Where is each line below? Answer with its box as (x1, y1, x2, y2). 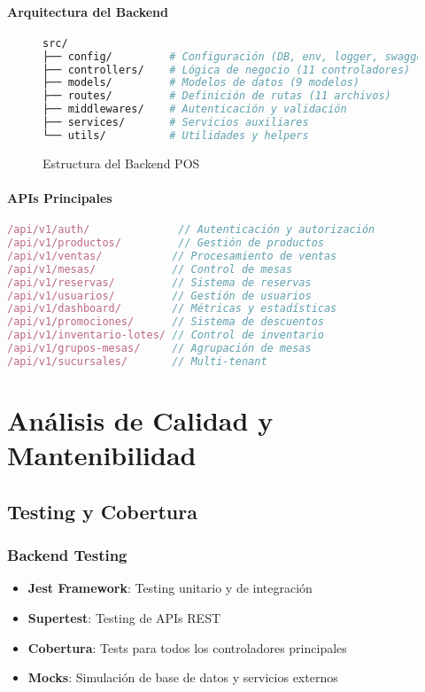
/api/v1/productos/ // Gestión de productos (7, 237, 324, 250)
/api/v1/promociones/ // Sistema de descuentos (7, 315, 324, 329)
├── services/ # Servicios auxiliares (42, 116, 309, 129)
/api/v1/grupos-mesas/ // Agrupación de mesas (7, 342, 312, 355)
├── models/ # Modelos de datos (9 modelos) (42, 76, 359, 89)
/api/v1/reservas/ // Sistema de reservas (7, 276, 312, 289)
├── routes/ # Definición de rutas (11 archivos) (42, 89, 391, 103)
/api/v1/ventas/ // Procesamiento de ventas (7, 249, 337, 262)
